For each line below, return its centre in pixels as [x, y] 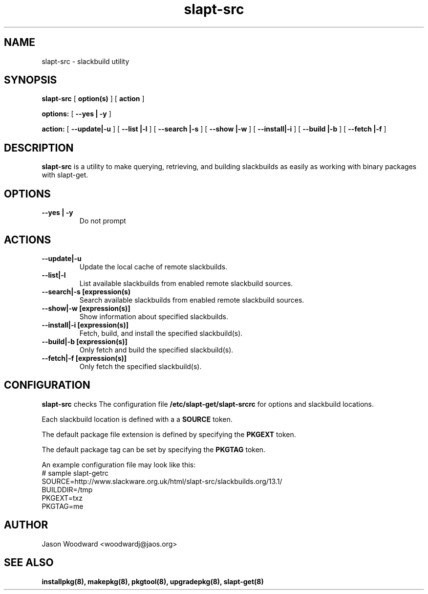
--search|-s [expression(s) [86, 291]
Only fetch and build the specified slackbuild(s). [156, 350]
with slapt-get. [65, 175]
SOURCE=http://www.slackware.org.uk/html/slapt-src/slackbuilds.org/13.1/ [162, 481]
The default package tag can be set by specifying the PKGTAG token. [154, 449]
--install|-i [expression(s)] [85, 325]
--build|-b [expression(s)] [85, 341]
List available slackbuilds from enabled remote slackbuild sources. [186, 283]
